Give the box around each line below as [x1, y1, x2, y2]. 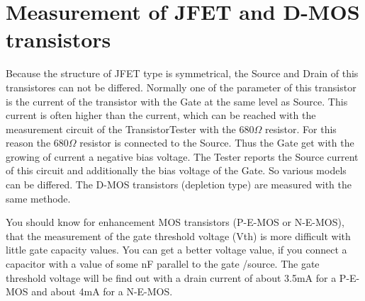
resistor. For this [264, 121, 337, 136]
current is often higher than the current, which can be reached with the [6, 108, 316, 123]
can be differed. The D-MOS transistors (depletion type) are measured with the [6, 177, 352, 192]
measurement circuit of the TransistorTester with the [6, 121, 236, 136]
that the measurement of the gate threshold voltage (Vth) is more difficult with [6, 228, 351, 243]
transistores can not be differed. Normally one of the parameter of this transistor [6, 79, 356, 94]
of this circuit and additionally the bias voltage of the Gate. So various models [6, 163, 347, 178]
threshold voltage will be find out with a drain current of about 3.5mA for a [6, 270, 337, 285]
